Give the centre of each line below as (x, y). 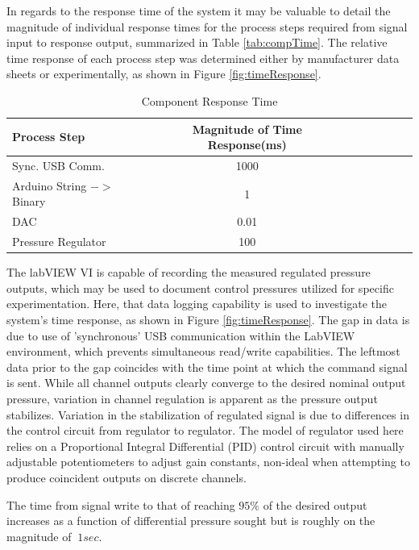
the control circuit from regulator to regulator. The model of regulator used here (205, 430)
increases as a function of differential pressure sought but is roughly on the (191, 521)
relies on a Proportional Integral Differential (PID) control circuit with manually (205, 446)
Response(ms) (247, 145)
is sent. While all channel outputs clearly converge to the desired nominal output (206, 383)
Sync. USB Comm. (58, 165)
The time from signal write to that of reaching (121, 504)
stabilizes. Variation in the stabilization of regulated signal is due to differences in (208, 414)
